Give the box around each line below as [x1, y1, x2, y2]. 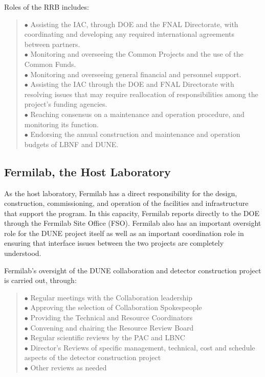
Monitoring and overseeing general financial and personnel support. [30, 68, 241, 79]
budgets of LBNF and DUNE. [24, 138, 119, 149]
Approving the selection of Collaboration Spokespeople [30, 302, 202, 313]
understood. [4, 248, 41, 258]
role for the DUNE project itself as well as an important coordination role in [4, 227, 244, 238]
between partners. [24, 38, 80, 49]
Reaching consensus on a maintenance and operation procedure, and [30, 108, 245, 119]
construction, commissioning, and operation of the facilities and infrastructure [4, 198, 249, 208]
